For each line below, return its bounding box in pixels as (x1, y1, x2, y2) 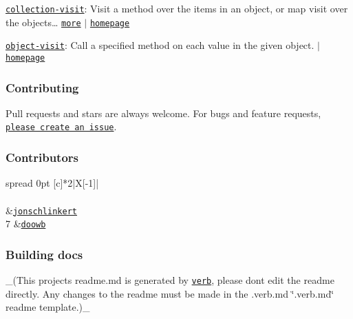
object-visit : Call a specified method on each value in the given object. (6, 38, 314, 52)
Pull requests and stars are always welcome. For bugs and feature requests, (6, 105, 321, 120)
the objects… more (6, 14, 81, 29)
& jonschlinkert (6, 203, 77, 217)
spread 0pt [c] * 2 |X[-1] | (6, 176, 99, 190)
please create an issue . (6, 119, 117, 134)
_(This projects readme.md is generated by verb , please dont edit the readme (6, 273, 334, 287)
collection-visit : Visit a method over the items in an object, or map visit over (6, 1, 348, 15)
